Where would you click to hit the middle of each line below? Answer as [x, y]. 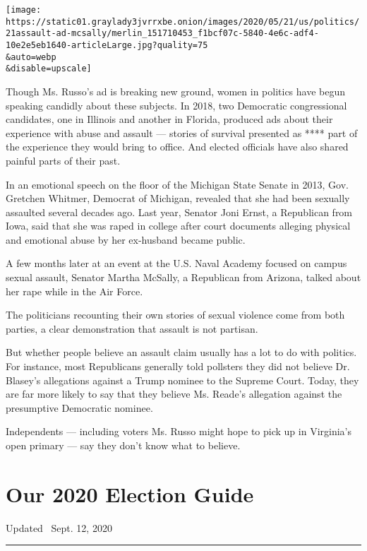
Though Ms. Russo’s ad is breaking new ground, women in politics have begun [176, 91]
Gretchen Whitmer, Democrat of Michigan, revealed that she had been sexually [178, 198]
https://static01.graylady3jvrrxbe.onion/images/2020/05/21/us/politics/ [183, 22]
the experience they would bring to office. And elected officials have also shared [177, 147]
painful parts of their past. [63, 160]
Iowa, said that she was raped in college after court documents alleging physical [178, 226]
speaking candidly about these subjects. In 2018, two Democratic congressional [176, 105]
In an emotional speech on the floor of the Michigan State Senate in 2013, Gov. [177, 184]
